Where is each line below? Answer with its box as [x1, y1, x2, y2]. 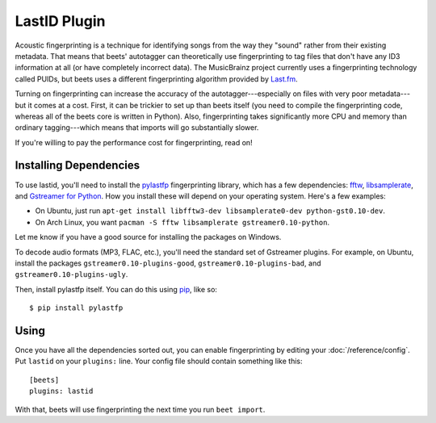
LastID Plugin [15, 12, 106, 30]
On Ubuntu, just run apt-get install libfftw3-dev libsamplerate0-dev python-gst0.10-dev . [35, 206, 386, 216]
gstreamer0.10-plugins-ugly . [15, 270, 128, 279]
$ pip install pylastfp [29, 304, 124, 312]
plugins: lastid [29, 387, 94, 396]
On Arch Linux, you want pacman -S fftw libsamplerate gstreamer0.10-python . [35, 217, 330, 227]
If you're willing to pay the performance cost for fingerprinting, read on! [15, 137, 254, 147]
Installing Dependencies [15, 158, 140, 173]
